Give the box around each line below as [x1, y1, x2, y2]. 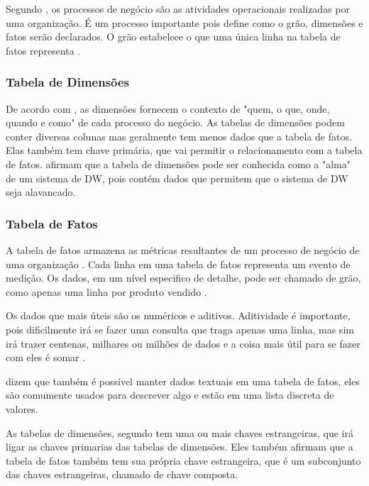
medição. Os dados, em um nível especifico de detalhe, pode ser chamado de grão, [6, 270, 361, 285]
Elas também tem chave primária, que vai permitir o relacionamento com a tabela [6, 143, 363, 158]
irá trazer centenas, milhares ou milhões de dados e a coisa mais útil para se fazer [6, 336, 360, 350]
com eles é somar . [6, 350, 86, 365]
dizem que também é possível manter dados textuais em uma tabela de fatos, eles [6, 373, 360, 388]
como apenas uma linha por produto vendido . [6, 284, 207, 299]
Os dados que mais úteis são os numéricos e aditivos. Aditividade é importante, [6, 308, 351, 323]
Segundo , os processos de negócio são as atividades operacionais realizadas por [6, 1, 350, 16]
